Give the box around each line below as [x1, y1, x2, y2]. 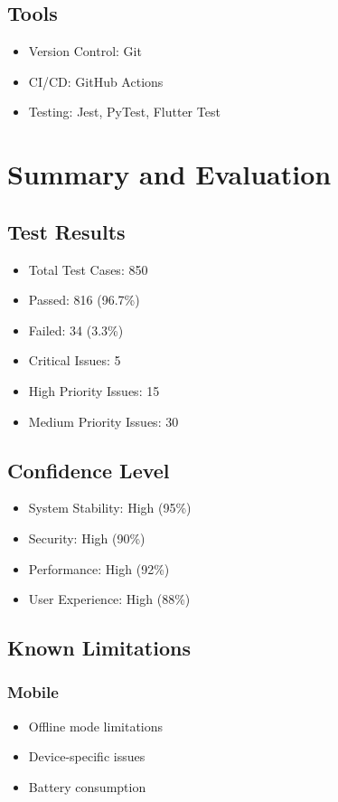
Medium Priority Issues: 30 [28, 411, 179, 430]
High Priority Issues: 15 [28, 381, 160, 400]
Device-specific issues [28, 747, 146, 766]
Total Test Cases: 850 [28, 259, 148, 278]
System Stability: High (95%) [28, 498, 192, 517]
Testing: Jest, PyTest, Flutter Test [28, 102, 221, 121]
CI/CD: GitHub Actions [28, 71, 164, 90]
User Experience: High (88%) [28, 590, 191, 609]
